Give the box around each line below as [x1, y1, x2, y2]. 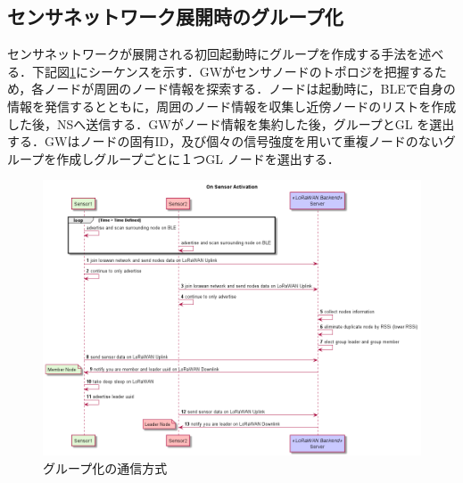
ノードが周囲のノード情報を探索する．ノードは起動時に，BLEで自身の [44, 79, 456, 98]
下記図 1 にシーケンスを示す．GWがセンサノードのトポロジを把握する [31, 61, 434, 80]
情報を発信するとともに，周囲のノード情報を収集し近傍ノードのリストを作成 [7, 96, 457, 115]
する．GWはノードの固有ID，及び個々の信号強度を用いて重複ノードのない [7, 132, 443, 151]
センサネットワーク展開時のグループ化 [7, 3, 343, 30]
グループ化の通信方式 [43, 458, 168, 477]
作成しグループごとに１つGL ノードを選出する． [56, 149, 340, 168]
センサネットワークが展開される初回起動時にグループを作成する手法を [7, 45, 419, 63]
